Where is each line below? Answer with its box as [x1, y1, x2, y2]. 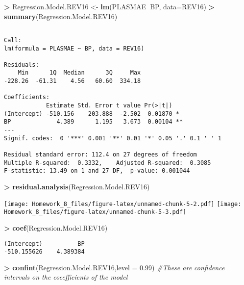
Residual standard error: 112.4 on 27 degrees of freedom [4, 151, 197, 158]
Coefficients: [4, 94, 50, 101]
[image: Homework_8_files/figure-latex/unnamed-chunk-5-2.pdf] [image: [4, 200, 242, 207]
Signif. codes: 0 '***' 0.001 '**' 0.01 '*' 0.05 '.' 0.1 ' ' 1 [4, 134, 221, 142]
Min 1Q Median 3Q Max [18, 69, 141, 77]
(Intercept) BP [4, 240, 85, 247]
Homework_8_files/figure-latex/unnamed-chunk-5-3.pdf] [4, 208, 187, 216]
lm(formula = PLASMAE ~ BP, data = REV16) [4, 45, 145, 52]
